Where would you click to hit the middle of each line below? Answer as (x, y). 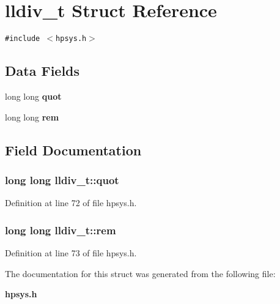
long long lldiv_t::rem (61, 230)
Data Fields (42, 71)
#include (23, 39)
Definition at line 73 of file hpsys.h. (71, 252)
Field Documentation (73, 150)
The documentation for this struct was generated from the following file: (140, 273)
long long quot (33, 96)
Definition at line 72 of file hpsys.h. (71, 203)
